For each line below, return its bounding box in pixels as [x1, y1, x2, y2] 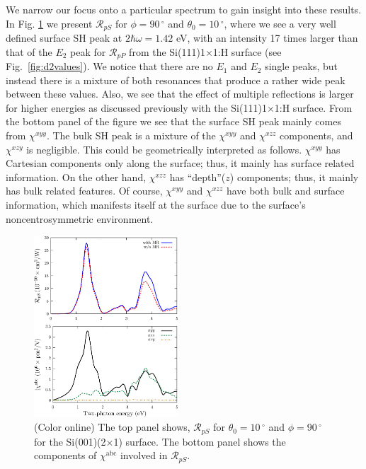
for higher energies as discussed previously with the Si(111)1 [6, 100, 267, 115]
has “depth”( [169, 169, 226, 184]
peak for [70, 44, 106, 59]
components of [34, 448, 97, 463]
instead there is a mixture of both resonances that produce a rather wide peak [6, 72, 345, 87]
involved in [120, 448, 168, 463]
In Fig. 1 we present [6, 16, 93, 30]
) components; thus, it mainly [229, 169, 359, 184]
